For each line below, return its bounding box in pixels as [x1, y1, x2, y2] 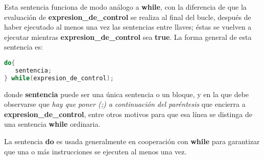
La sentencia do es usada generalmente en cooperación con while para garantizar [4, 135, 260, 146]
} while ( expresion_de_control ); [4, 74, 114, 82]
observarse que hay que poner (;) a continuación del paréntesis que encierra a [4, 99, 246, 109]
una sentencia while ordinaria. [4, 119, 101, 129]
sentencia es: [4, 41, 43, 52]
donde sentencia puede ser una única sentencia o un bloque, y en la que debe [4, 88, 249, 99]
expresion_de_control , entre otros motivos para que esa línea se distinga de [4, 108, 252, 119]
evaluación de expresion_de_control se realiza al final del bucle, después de [4, 11, 251, 22]
